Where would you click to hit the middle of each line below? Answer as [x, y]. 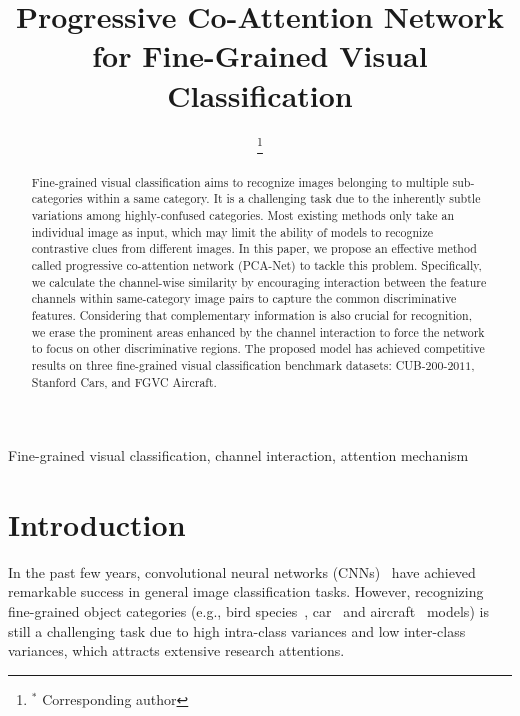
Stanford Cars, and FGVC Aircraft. [124, 381]
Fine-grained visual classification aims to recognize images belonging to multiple [240, 181]
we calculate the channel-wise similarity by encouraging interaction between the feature [259, 281]
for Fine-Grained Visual [260, 55]
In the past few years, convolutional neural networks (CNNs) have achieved [242, 571]
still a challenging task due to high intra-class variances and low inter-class [237, 630]
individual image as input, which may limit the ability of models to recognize [232, 231]
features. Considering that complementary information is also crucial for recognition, [251, 314]
